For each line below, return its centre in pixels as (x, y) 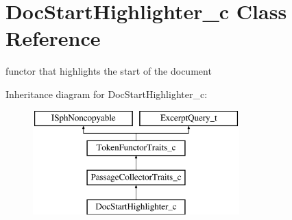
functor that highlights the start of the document (109, 71)
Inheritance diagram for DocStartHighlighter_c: (107, 94)
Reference (53, 38)
